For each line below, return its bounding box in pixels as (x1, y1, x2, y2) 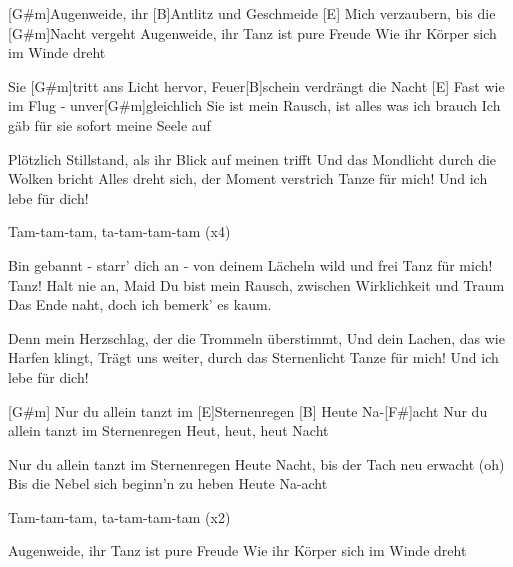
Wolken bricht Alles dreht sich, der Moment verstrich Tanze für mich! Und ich (8, 168, 488, 189)
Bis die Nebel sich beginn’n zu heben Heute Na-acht (8, 473, 328, 494)
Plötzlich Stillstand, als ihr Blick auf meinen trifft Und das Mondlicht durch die (8, 148, 497, 169)
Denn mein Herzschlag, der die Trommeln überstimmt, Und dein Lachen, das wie (8, 327, 505, 348)
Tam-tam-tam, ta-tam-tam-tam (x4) (8, 221, 231, 242)
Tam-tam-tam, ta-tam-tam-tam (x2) (8, 506, 231, 527)
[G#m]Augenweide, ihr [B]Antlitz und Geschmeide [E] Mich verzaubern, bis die (8, 3, 496, 23)
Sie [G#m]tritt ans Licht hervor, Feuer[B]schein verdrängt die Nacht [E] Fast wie (8, 75, 505, 96)
